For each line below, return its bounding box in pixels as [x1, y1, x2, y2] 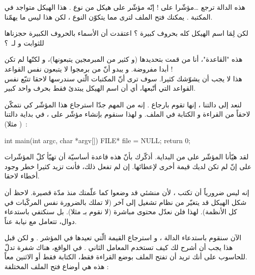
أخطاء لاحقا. [4, 171, 40, 181]
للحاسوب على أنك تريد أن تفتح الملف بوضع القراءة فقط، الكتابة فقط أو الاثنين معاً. [4, 251, 248, 262]
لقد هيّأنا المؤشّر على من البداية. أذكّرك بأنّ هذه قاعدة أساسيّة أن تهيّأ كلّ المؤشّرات [4, 151, 249, 162]
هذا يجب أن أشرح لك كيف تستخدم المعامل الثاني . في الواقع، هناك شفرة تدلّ [4, 242, 233, 252]
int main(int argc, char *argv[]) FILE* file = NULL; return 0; [4, 135, 191, 145]
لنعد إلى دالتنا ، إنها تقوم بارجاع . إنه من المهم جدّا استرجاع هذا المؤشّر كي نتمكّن [4, 99, 242, 109]
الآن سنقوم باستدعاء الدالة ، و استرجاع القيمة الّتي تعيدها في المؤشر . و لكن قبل [4, 232, 242, 243]
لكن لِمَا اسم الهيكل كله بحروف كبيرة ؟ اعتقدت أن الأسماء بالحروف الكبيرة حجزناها [4, 28, 249, 38]
